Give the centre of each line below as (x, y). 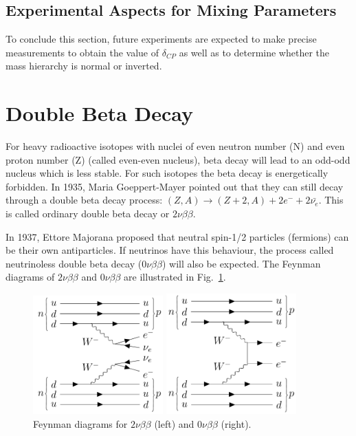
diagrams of (30, 277)
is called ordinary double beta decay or (88, 214)
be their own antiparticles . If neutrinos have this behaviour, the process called (170, 250)
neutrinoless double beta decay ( (74, 263)
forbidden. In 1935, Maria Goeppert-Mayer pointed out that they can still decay (175, 186)
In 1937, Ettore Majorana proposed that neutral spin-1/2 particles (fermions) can (177, 236)
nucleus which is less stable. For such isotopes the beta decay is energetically (167, 173)
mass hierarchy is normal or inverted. (84, 66)
